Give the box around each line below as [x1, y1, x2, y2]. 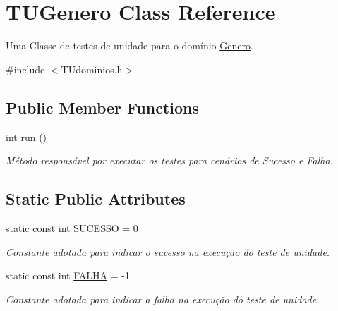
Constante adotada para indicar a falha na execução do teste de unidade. [6, 291, 320, 306]
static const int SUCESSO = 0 [6, 220, 138, 235]
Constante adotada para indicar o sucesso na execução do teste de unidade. [6, 244, 330, 259]
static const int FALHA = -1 [6, 268, 130, 283]
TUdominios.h [61, 61, 123, 76]
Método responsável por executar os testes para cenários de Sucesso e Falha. [6, 153, 333, 168]
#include [6, 61, 45, 76]
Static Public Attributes [6, 188, 186, 209]
